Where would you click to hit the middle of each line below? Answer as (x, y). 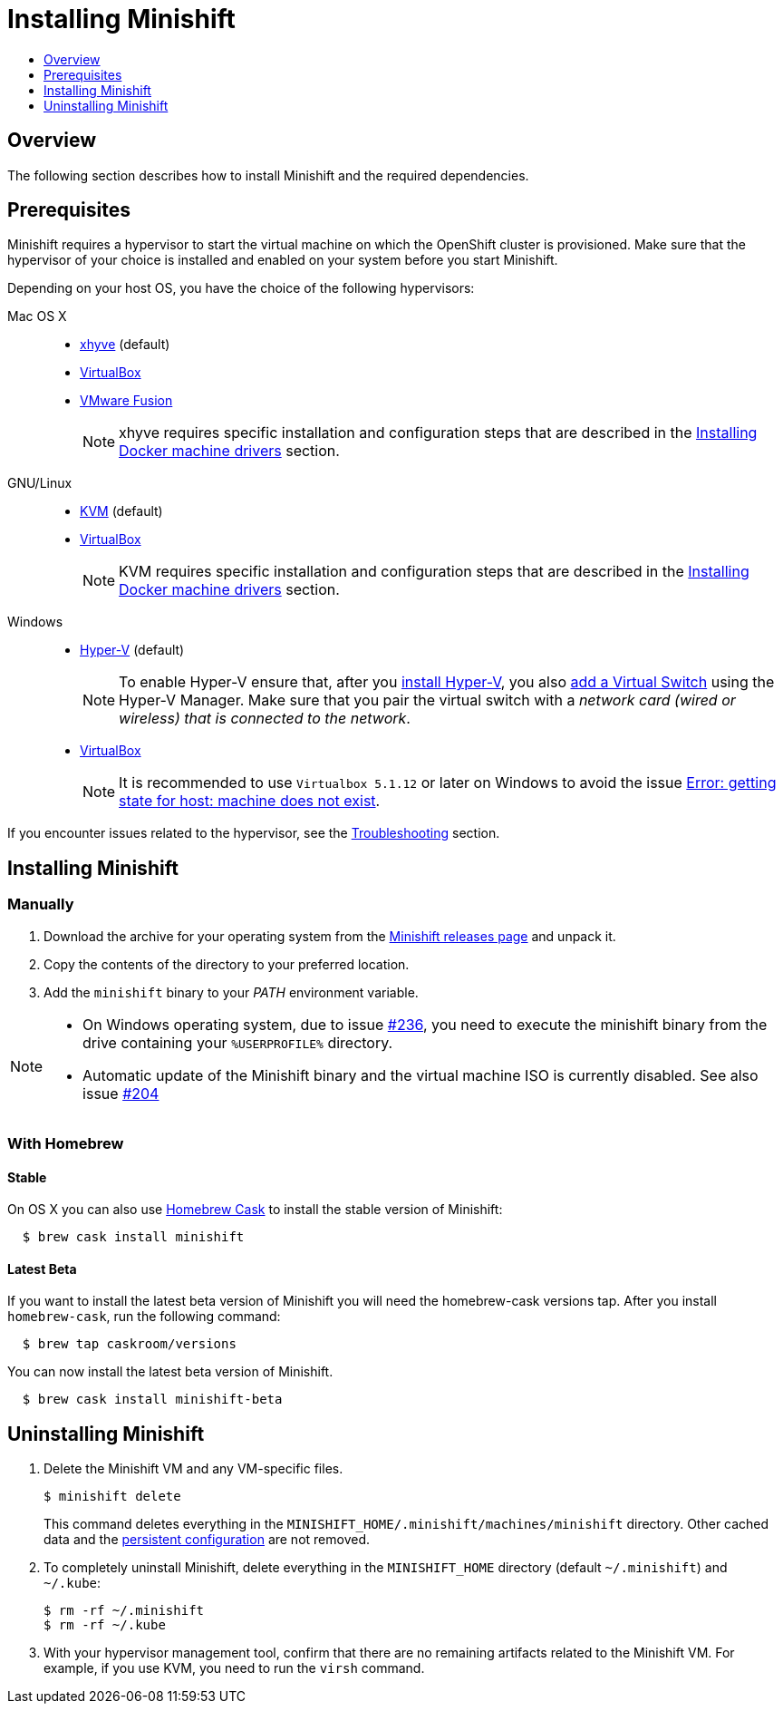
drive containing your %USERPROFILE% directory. (238, 1042)
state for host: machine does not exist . (250, 801)
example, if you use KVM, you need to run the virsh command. (234, 1668)
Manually (41, 904)
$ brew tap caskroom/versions (129, 1344)
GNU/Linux (40, 483)
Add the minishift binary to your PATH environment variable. (231, 992)
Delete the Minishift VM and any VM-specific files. (193, 1469)
